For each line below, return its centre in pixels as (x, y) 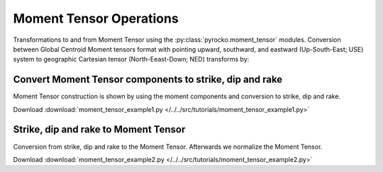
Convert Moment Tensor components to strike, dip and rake (148, 80)
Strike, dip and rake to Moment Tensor (99, 130)
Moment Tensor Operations (96, 18)
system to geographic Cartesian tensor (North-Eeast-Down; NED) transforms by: (131, 59)
